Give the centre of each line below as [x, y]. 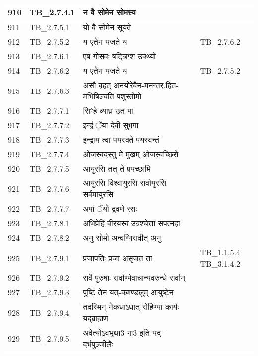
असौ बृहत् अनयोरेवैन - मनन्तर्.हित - [131, 85]
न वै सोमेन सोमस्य [109, 12]
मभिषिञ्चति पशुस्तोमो [112, 96]
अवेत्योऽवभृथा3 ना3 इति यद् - [123, 332]
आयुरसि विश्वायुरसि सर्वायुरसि [125, 183]
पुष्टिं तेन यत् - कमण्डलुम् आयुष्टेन [128, 292]
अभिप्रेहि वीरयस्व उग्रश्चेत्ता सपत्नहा [131, 223]
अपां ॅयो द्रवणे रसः [110, 209]
